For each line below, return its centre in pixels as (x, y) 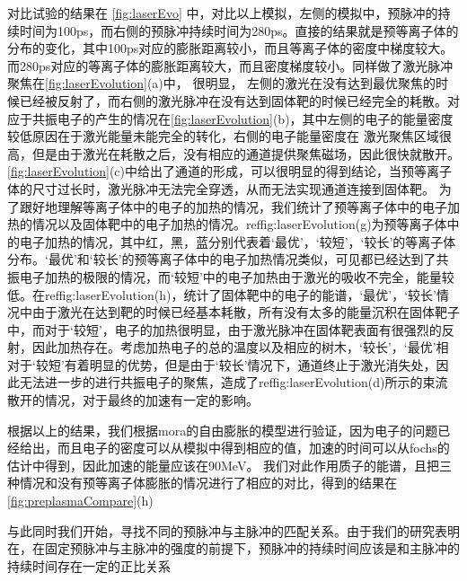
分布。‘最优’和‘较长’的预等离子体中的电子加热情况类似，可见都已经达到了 (222, 259)
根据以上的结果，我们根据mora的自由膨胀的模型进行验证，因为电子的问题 (223, 430)
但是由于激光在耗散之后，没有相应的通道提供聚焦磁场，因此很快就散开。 (246, 153)
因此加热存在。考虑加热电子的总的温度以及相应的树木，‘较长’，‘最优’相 (240, 347)
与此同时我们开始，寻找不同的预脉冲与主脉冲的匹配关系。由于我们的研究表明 (233, 530)
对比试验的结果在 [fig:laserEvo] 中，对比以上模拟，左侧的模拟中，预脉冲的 (223, 13)
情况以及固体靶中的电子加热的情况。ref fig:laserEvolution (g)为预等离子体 (239, 224)
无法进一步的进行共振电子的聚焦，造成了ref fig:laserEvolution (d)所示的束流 (233, 382)
